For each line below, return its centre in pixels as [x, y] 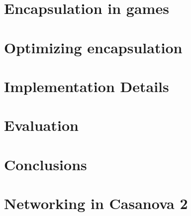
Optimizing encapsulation [93, 47]
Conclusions [46, 164]
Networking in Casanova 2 [96, 203]
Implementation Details [87, 86]
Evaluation [41, 125]
